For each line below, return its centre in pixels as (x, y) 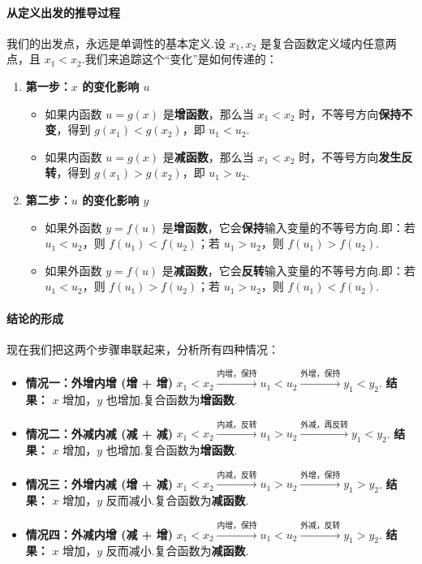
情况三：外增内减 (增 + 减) (99, 483)
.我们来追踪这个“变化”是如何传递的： (179, 59)
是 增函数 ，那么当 (208, 113)
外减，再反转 (325, 425)
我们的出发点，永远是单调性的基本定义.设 (116, 43)
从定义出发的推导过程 (63, 12)
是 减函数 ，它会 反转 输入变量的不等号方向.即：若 (289, 270)
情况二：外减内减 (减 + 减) (99, 433)
